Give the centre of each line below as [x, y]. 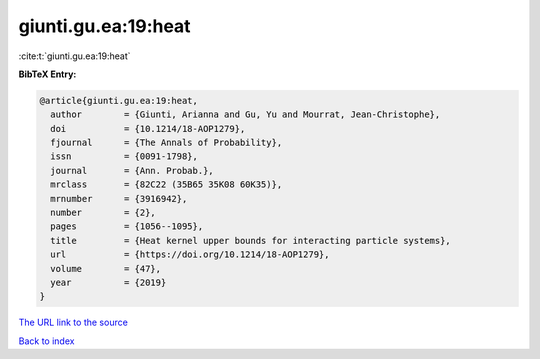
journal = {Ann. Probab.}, [132, 170]
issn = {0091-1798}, [124, 156]
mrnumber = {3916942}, [119, 198]
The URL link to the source [73, 322]
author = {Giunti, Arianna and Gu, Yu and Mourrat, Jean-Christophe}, [245, 114]
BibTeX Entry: [47, 74]
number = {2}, [103, 213]
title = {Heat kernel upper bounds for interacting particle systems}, [251, 240]
